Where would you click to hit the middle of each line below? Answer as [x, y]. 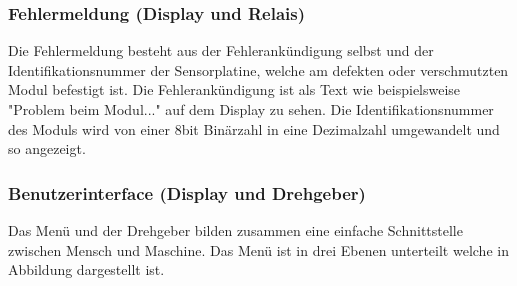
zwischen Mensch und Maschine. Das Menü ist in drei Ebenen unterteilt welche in [258, 249]
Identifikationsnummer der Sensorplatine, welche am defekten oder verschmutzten [258, 69]
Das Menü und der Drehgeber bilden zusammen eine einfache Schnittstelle [235, 230]
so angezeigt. [47, 148]
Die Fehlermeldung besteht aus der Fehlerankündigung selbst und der [221, 50]
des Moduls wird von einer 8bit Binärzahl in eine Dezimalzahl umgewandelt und [254, 128]
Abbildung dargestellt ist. [86, 269]
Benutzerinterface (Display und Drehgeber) [187, 192]
